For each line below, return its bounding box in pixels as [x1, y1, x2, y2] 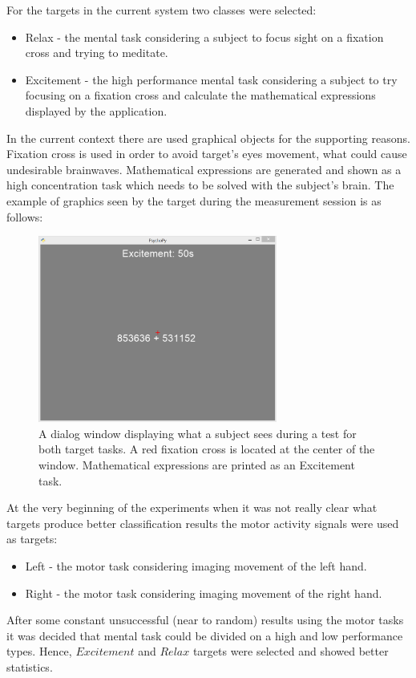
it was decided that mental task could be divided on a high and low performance [6, 627, 403, 643]
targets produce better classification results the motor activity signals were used [6, 514, 399, 531]
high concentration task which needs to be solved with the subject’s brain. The [6, 177, 394, 193]
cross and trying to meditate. [25, 44, 168, 61]
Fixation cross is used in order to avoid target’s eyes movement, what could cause [6, 145, 407, 162]
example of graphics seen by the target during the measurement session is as [6, 192, 382, 209]
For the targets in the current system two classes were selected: [6, 2, 317, 18]
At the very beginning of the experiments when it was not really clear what [6, 499, 378, 516]
